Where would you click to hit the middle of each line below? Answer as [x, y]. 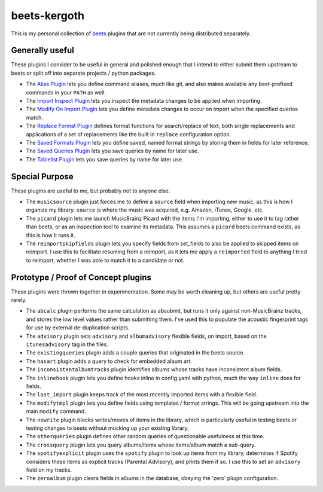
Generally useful [42, 51]
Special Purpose [42, 176]
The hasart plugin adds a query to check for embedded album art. [109, 361]
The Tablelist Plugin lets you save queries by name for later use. [105, 159]
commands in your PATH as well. [66, 92]
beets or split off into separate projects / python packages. [83, 73]
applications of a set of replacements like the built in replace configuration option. [129, 134]
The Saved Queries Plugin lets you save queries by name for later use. [113, 151]
